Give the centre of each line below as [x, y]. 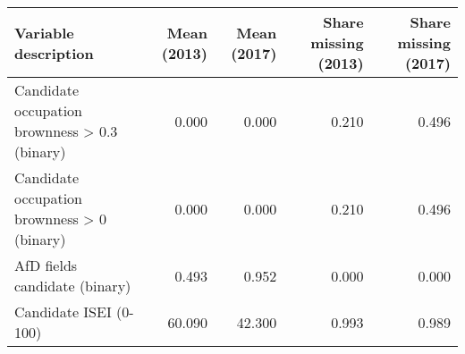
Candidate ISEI [63, 312]
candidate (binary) [73, 286]
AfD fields [46, 265]
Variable [44, 32]
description [54, 53]
